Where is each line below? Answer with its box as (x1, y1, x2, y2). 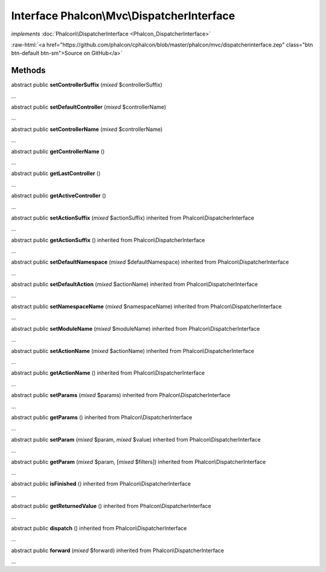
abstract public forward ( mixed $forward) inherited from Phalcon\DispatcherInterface (11, 547, 225, 554)
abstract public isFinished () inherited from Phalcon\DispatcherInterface (11, 480, 191, 488)
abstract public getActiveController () (11, 192, 106, 199)
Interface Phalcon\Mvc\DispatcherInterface (11, 9, 235, 22)
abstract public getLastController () (11, 170, 101, 177)
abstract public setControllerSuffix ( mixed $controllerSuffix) (11, 81, 163, 89)
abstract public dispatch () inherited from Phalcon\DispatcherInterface (11, 524, 187, 532)
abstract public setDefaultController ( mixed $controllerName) (11, 103, 167, 111)
